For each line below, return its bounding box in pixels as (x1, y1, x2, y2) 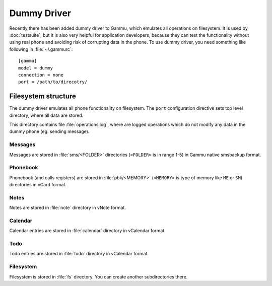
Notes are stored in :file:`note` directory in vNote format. (9, 204, 126, 211)
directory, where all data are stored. (9, 112, 84, 118)
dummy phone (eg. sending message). (9, 128, 90, 134)
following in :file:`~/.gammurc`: (9, 46, 73, 52)
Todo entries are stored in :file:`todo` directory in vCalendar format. (9, 251, 149, 257)
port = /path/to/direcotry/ (18, 79, 88, 85)
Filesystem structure (9, 92, 77, 101)
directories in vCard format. (9, 182, 66, 188)
